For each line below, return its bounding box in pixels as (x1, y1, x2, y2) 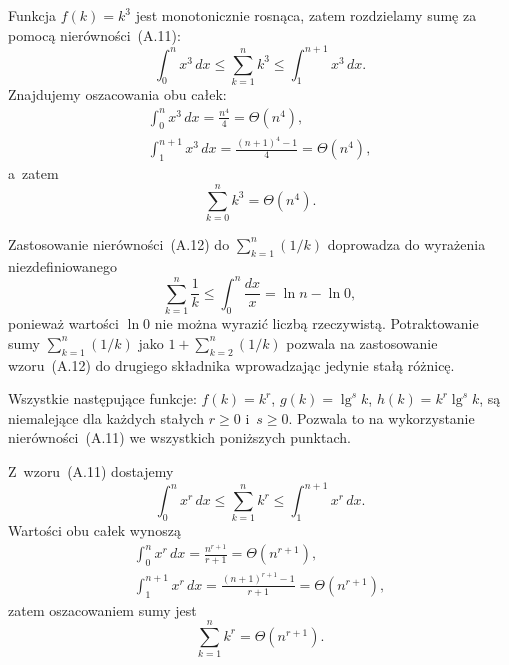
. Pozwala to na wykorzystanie (288, 407, 475, 428)
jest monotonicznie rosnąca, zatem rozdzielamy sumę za (135, 5, 477, 25)
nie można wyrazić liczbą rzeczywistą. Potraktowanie (154, 313, 479, 334)
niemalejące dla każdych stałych (8, 407, 205, 428)
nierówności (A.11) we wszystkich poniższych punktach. (8, 427, 351, 448)
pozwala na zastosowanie (286, 332, 438, 353)
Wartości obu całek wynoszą (8, 520, 181, 541)
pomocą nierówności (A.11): (8, 24, 181, 45)
